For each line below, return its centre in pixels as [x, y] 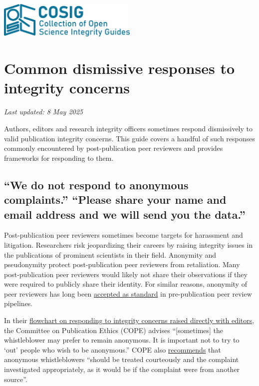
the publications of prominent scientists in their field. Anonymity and [110, 254]
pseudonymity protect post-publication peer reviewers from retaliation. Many [122, 264]
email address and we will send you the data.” [125, 214]
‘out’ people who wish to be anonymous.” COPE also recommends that [113, 349]
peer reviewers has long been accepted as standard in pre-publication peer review [128, 293]
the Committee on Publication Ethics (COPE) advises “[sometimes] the [114, 330]
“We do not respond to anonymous [96, 185]
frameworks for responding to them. [59, 158]
